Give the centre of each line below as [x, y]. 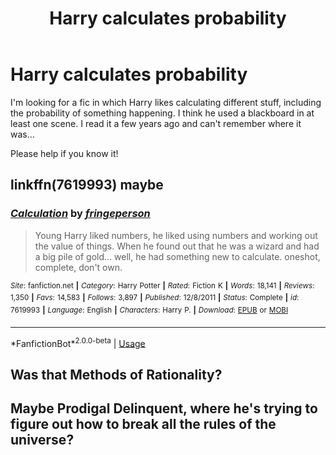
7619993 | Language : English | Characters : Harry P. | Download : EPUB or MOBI [149, 310]
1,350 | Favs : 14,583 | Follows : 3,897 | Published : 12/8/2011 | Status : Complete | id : [155, 298]
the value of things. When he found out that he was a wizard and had [177, 246]
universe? [42, 440]
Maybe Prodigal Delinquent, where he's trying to [164, 408]
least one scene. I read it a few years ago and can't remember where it [156, 123]
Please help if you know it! [64, 153]
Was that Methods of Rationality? [116, 374]
